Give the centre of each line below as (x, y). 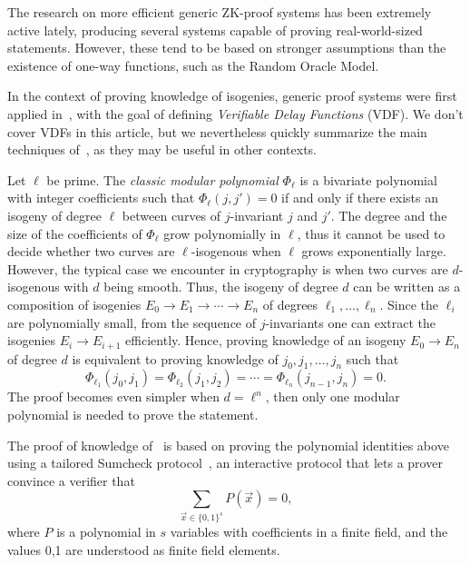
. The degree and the (389, 215)
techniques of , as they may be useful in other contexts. (162, 149)
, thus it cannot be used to (371, 233)
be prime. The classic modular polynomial (162, 179)
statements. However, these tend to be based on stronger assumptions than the (227, 48)
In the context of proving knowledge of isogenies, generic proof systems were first (232, 96)
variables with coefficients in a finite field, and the (309, 532)
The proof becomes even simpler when (113, 396)
